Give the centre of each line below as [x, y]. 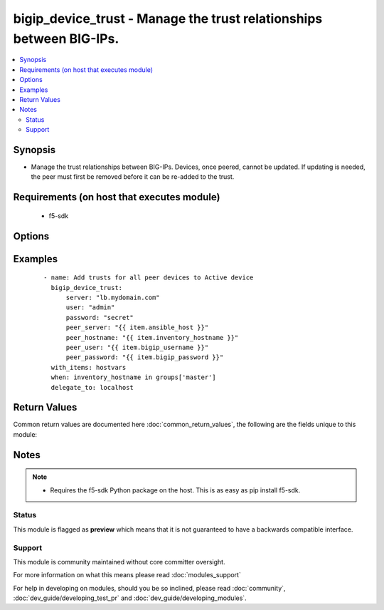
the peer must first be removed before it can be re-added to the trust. [133, 177]
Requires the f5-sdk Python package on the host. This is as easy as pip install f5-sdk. [175, 490]
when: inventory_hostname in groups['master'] [133, 377]
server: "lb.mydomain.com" [113, 297]
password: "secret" [100, 317]
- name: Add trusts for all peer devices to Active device [149, 278]
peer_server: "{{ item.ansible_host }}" [137, 327]
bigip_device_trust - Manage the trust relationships [168, 19]
